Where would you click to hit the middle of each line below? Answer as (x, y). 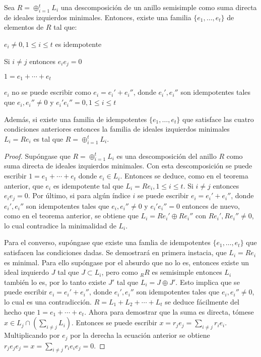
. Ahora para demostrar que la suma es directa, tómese (169, 311)
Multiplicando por (32, 335)
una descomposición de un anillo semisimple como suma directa (159, 7)
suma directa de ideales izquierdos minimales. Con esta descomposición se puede (128, 166)
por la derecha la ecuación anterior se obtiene (140, 335)
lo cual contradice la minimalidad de (60, 225)
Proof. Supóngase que (37, 156)
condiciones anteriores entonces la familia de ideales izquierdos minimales (117, 129)
